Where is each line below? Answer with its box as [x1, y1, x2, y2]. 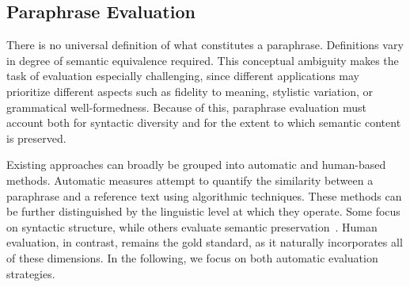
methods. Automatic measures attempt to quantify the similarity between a [6, 171, 374, 188]
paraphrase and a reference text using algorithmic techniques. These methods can [6, 187, 402, 204]
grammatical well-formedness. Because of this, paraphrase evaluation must [6, 98, 366, 115]
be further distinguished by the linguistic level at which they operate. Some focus [6, 203, 401, 220]
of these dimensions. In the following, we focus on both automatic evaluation [6, 249, 378, 266]
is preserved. [6, 129, 66, 146]
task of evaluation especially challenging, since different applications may [6, 67, 360, 84]
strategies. [6, 265, 55, 281]
